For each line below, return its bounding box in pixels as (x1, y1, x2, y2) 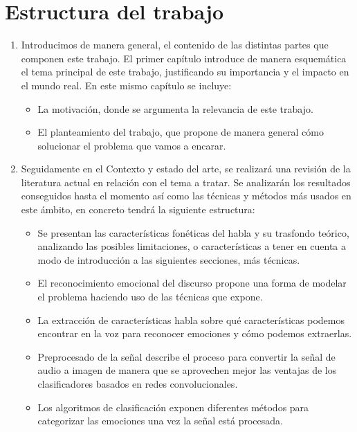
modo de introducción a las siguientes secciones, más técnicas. (37, 252, 300, 267)
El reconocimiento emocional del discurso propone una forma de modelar (37, 276, 347, 290)
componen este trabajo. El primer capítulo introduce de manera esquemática (21, 51, 347, 65)
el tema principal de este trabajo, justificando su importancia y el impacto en (21, 64, 349, 79)
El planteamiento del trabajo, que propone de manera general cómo (37, 125, 324, 139)
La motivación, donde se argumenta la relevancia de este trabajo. (37, 101, 313, 116)
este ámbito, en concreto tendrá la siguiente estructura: (21, 202, 255, 217)
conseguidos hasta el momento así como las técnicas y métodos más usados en (21, 188, 351, 203)
